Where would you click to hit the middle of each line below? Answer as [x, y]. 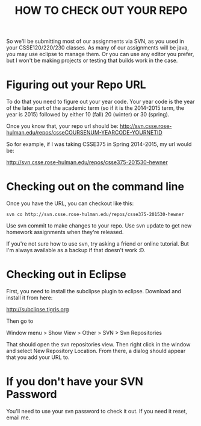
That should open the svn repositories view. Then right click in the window [98, 344]
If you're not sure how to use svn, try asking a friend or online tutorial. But [98, 244]
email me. [18, 418]
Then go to [20, 321]
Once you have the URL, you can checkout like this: [70, 203]
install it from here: [29, 297]
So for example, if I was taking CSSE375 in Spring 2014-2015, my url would [99, 144]
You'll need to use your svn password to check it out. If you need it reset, [97, 411]
